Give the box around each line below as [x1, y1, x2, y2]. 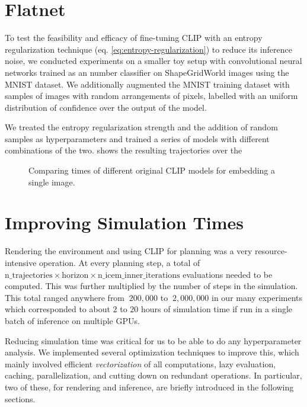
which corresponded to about [5, 303, 110, 315]
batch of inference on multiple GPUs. [5, 314, 140, 326]
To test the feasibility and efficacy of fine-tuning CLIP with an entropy [5, 31, 263, 44]
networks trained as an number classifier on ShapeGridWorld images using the [5, 66, 289, 78]
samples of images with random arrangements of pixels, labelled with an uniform [5, 89, 298, 102]
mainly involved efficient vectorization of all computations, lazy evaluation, [5, 357, 276, 370]
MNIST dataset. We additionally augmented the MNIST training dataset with [5, 78, 290, 90]
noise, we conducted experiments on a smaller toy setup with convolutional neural [5, 55, 302, 67]
